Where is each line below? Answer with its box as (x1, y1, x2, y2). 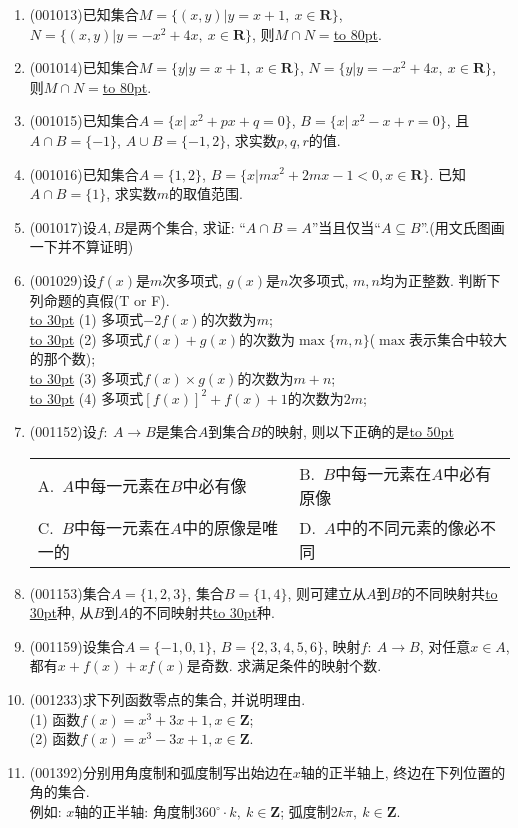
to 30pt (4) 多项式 (29, 387, 144, 408)
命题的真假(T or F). (43, 289, 170, 310)
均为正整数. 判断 (380, 269, 487, 290)
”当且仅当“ (311, 216, 381, 237)
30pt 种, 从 (29, 602, 94, 623)
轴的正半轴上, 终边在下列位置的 (300, 761, 506, 782)
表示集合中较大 (409, 328, 508, 349)
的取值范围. (169, 183, 243, 204)
